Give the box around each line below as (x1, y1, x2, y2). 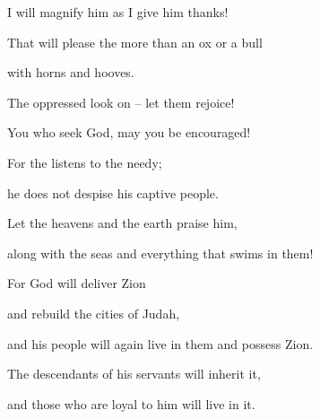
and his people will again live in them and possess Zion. (7, 334, 314, 353)
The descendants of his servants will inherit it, (7, 364, 261, 383)
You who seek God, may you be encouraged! (7, 123, 251, 142)
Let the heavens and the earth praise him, (7, 214, 238, 232)
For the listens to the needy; (7, 153, 162, 171)
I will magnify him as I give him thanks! (7, 3, 229, 21)
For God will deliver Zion (7, 274, 146, 292)
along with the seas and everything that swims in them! (7, 243, 314, 262)
